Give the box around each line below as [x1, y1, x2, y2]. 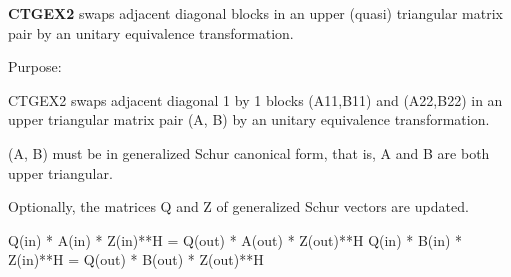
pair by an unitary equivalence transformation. [8, 22, 294, 43]
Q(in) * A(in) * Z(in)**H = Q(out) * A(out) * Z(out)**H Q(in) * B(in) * [8, 229, 463, 250]
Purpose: [8, 56, 62, 77]
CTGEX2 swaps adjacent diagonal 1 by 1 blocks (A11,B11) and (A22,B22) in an [8, 89, 503, 110]
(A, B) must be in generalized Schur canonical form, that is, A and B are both [8, 142, 490, 163]
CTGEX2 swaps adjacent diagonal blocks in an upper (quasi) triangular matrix [8, 3, 503, 23]
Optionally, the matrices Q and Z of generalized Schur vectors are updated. [8, 196, 469, 217]
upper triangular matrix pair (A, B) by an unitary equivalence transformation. [8, 109, 490, 130]
